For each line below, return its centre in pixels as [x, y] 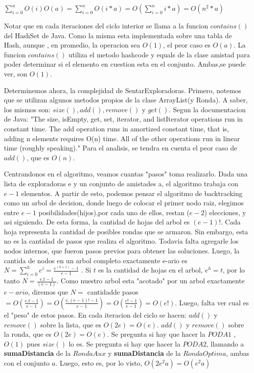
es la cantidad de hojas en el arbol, [150, 270]
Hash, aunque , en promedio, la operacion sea [72, 45]
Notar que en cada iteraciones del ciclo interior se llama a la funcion [106, 25]
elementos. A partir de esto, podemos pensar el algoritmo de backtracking [132, 193]
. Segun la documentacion [207, 109]
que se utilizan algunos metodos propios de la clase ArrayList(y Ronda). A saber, [126, 100]
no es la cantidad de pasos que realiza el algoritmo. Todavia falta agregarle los [121, 241]
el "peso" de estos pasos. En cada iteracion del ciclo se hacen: [95, 314]
